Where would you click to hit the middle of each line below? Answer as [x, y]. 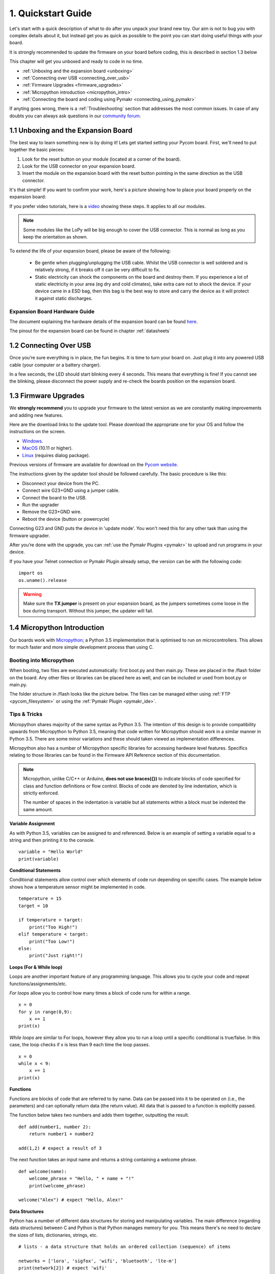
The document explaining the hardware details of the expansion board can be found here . [104, 322]
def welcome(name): [43, 1171]
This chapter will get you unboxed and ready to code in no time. [76, 62]
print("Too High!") [53, 927]
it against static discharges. [64, 298]
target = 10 [33, 906]
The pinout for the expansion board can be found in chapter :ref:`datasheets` [90, 331]
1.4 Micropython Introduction [57, 628]
